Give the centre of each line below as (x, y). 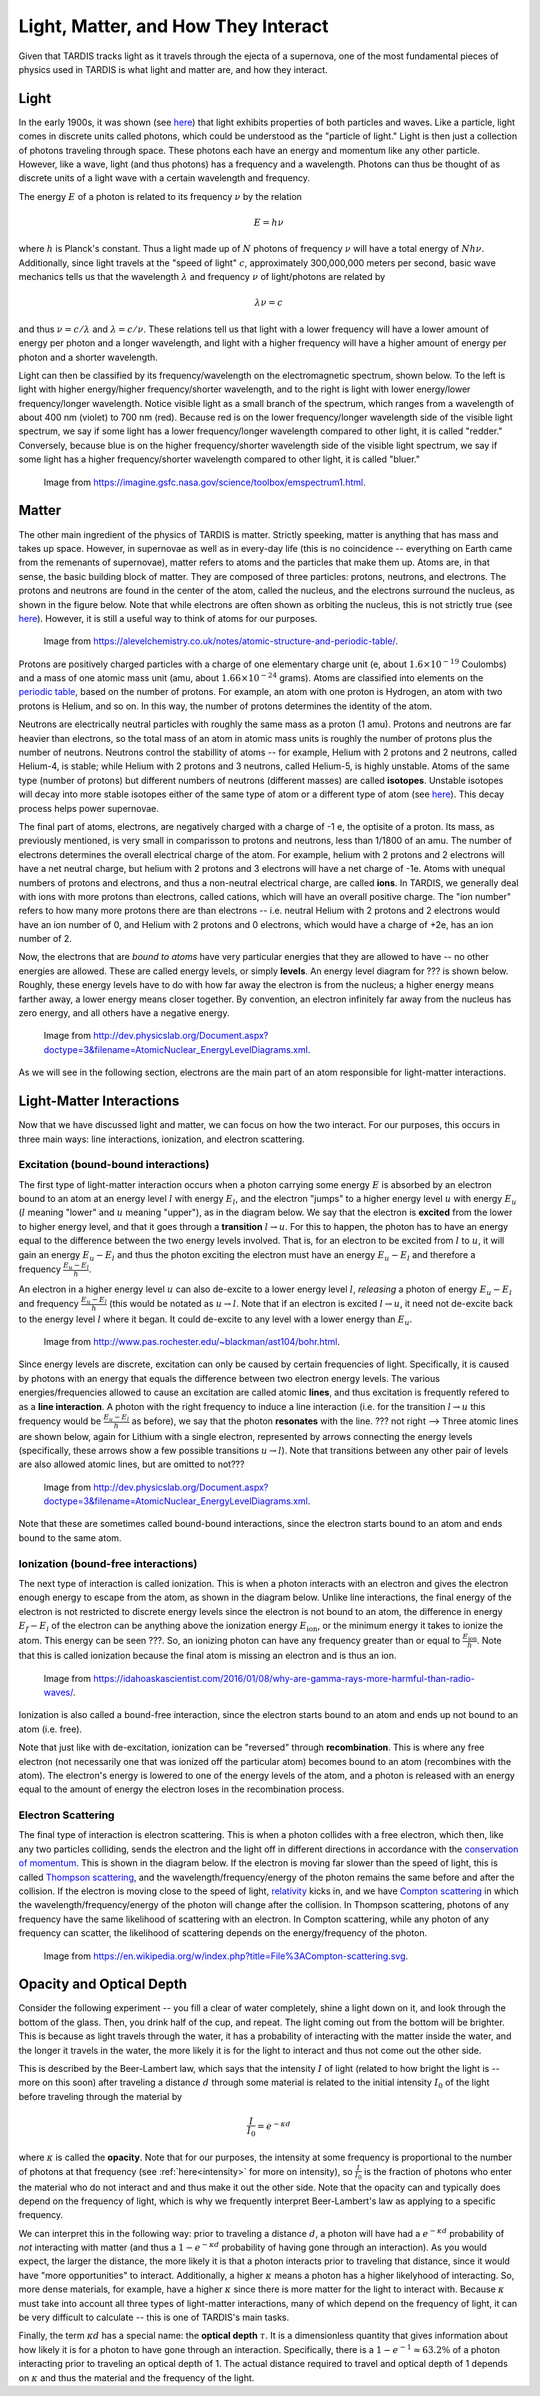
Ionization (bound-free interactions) (108, 1563)
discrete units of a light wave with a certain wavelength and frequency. (164, 178)
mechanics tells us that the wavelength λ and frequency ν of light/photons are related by (202, 277)
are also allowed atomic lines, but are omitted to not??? (131, 1464)
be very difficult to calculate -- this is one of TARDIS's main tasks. (154, 2317)
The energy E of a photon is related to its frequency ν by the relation (160, 196)
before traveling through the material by (100, 2096)
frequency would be (60, 1421)
